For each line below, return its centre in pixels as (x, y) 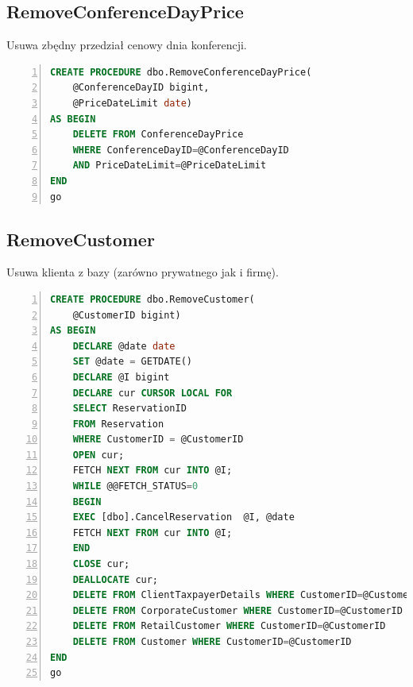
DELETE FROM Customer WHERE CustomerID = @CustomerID (212, 642)
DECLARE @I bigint (121, 377)
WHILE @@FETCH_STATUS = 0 (135, 486)
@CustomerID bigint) (127, 315)
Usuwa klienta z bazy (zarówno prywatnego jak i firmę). (143, 272)
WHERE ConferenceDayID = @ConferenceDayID (181, 150)
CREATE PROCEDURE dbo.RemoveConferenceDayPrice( (181, 72)
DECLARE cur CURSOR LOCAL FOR (152, 393)
